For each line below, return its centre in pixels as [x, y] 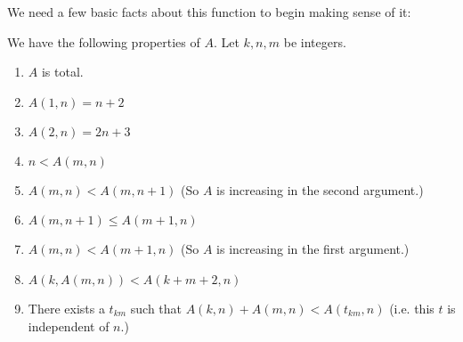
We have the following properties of [104, 41]
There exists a [66, 308]
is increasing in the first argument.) [313, 249]
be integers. [315, 41]
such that [156, 308]
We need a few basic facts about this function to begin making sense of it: [209, 12]
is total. [62, 72]
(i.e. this [412, 308]
